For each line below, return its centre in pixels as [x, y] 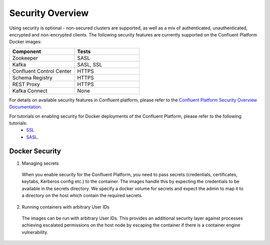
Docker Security [35, 151]
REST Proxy [26, 84]
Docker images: [25, 42]
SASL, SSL [90, 64]
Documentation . [26, 107]
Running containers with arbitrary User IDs [66, 207]
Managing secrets [40, 163]
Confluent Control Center [42, 71]
